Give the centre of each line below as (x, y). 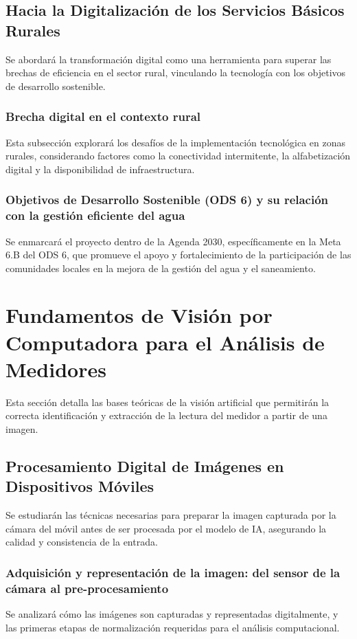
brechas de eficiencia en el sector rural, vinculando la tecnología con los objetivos (176, 72)
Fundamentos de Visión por (139, 315)
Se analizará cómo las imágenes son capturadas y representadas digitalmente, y (172, 614)
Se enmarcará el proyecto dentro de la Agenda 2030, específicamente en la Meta (173, 241)
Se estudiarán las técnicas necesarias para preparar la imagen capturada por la (171, 515)
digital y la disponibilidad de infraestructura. (100, 169)
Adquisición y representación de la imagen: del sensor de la (173, 572)
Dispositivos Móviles (80, 486)
